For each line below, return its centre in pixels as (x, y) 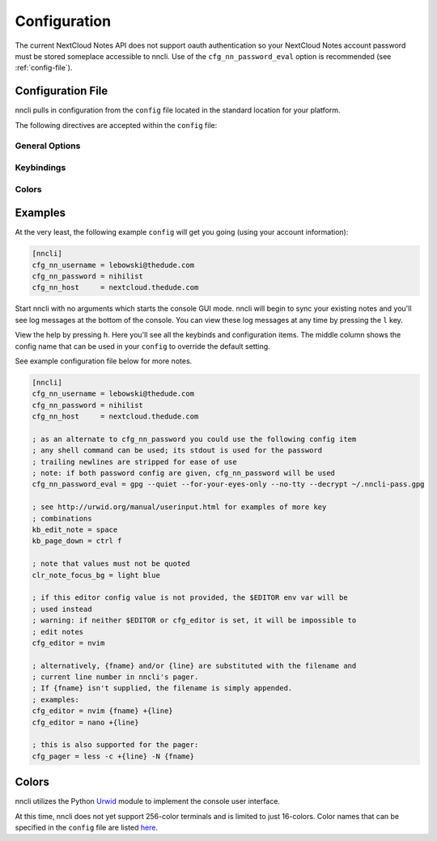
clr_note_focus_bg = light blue (96, 575)
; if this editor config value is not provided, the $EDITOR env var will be (190, 598)
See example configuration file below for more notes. (104, 361)
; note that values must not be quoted (111, 564)
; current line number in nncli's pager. (115, 677)
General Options (48, 146)
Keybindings (40, 168)
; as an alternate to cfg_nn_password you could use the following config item (194, 439)
